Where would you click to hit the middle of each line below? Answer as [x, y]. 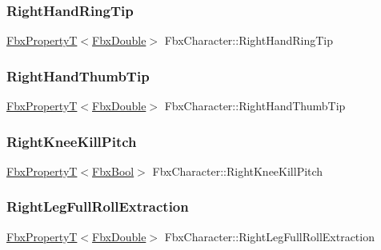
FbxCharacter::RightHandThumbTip [255, 106]
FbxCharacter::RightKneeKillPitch [238, 171]
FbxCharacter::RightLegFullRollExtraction [269, 236]
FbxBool [113, 171]
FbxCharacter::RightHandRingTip [249, 40]
